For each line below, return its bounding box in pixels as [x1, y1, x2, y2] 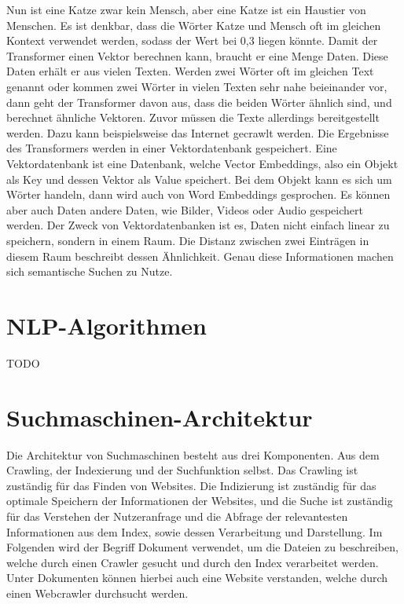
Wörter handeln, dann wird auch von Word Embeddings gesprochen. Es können [6, 186, 391, 203]
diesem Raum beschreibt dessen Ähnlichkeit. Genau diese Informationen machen [6, 247, 394, 264]
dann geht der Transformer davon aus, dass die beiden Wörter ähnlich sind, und [6, 93, 392, 110]
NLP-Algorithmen [6, 309, 207, 341]
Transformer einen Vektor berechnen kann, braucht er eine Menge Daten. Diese [6, 47, 388, 64]
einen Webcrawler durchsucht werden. [6, 584, 189, 601]
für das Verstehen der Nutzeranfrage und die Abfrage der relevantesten [6, 507, 348, 524]
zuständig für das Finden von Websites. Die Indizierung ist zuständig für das [6, 477, 376, 493]
